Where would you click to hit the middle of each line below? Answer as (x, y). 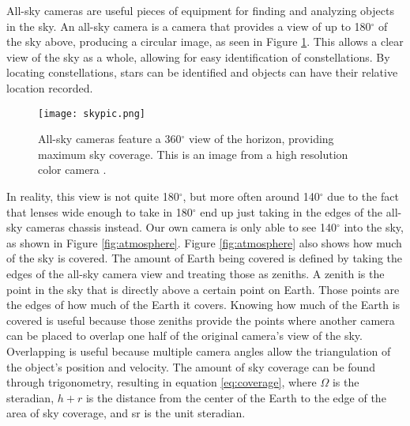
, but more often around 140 (251, 196)
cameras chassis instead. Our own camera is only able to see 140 (181, 227)
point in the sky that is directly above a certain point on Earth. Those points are (203, 289)
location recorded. (50, 87)
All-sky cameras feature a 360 (110, 139)
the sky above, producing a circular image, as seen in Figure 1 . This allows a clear (205, 41)
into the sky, (374, 227)
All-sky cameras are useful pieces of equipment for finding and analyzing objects (200, 10)
